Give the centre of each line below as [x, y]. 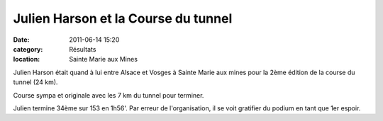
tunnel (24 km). [35, 82]
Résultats [83, 49]
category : [28, 49]
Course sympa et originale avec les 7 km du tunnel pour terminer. [109, 95]
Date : [21, 40]
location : [27, 59]
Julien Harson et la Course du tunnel [123, 18]
